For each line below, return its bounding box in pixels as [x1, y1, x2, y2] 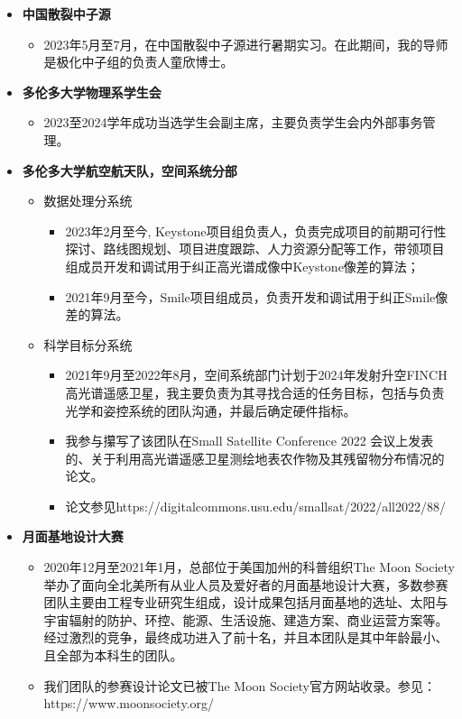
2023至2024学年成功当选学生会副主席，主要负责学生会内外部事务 [43, 113, 423, 132]
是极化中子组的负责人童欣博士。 [43, 52, 234, 71]
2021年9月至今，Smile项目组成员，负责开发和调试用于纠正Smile [65, 287, 436, 306]
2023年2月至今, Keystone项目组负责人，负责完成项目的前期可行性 [65, 221, 447, 240]
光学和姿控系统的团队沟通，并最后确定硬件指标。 [65, 401, 356, 419]
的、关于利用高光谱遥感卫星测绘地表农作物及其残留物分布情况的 [65, 448, 445, 467]
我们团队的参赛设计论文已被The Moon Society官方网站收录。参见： [43, 676, 436, 695]
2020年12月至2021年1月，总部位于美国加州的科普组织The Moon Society [43, 558, 455, 576]
